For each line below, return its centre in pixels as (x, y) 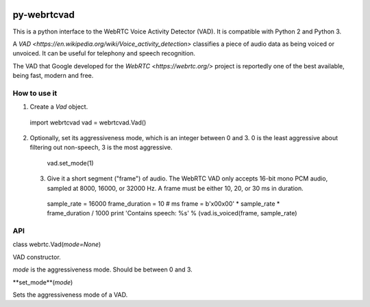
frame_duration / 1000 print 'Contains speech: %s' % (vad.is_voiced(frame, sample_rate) (172, 213)
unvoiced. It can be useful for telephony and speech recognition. (104, 53)
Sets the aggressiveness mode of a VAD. (70, 295)
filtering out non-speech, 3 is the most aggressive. (101, 148)
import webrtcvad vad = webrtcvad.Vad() (88, 122)
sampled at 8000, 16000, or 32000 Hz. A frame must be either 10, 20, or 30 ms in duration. (175, 188)
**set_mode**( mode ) (43, 282)
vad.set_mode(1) (70, 163)
